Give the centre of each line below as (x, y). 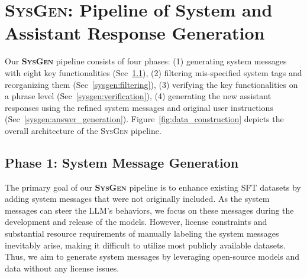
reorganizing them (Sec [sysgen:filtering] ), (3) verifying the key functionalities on (151, 84)
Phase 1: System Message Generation (122, 162)
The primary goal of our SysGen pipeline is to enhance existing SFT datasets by (153, 187)
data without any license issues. (62, 268)
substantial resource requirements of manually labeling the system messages (142, 233)
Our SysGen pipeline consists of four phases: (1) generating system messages (146, 61)
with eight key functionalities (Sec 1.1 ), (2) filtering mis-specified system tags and (153, 72)
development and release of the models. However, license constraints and (136, 222)
